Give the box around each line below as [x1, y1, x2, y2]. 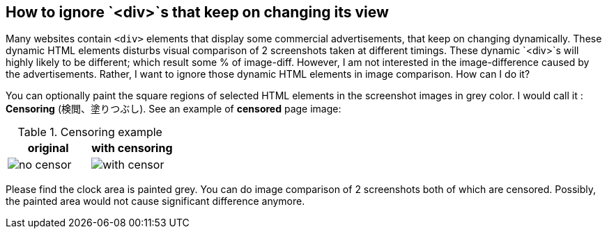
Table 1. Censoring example [17, 125, 162, 140]
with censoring [91, 141, 173, 156]
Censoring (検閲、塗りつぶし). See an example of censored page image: [6, 103, 341, 115]
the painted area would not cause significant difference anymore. [6, 195, 305, 208]
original [27, 141, 69, 156]
